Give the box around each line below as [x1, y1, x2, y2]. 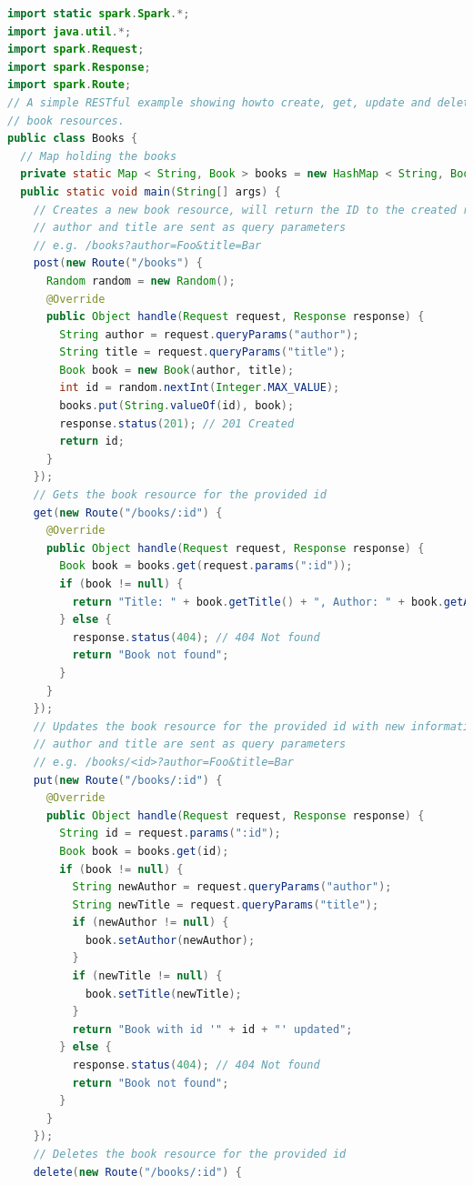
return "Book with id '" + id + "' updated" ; [72, 1022, 353, 1036]
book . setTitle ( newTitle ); [85, 987, 242, 1000]
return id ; [59, 435, 125, 448]
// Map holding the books [20, 149, 177, 163]
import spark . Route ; [7, 78, 132, 92]
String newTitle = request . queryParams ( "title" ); [72, 898, 379, 911]
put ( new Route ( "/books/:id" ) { [33, 773, 223, 787]
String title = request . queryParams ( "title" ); [59, 346, 347, 359]
